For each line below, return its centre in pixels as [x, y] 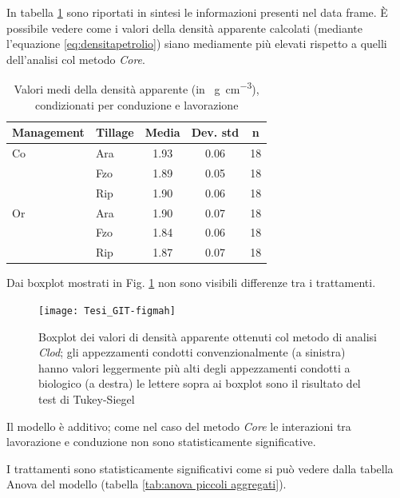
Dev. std [215, 132]
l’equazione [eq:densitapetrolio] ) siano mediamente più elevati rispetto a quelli [197, 44]
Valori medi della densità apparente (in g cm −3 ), [137, 88]
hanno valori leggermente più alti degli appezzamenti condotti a [194, 367]
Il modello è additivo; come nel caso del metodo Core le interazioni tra [179, 426]
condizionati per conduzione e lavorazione [137, 104]
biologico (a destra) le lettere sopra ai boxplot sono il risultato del [200, 383]
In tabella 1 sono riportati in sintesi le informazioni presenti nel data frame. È [197, 12]
